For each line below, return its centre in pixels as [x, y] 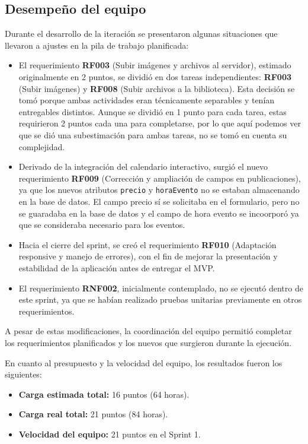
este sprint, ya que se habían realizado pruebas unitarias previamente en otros [160, 299]
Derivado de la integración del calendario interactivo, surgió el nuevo [143, 166]
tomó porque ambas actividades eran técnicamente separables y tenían [147, 100]
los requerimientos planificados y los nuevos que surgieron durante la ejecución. [148, 342]
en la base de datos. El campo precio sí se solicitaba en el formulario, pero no [159, 201]
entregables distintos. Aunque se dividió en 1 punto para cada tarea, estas [153, 111]
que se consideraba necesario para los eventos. [102, 225]
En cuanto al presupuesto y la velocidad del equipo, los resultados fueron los [144, 362]
